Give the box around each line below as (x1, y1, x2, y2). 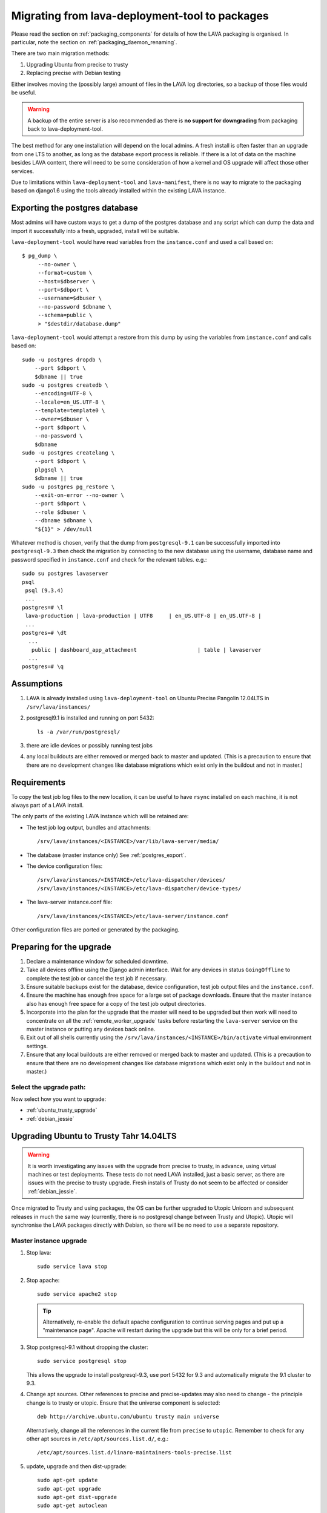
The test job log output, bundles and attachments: (26, 824, 151, 831)
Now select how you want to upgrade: (11, 1095, 106, 1103)
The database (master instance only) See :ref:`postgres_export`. (26, 851, 187, 859)
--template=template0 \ (34, 407, 105, 414)
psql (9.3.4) (25, 587, 64, 594)
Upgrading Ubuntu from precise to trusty (26, 61, 128, 68)
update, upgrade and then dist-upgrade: (26, 1462, 127, 1470)
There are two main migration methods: (11, 50, 110, 57)
